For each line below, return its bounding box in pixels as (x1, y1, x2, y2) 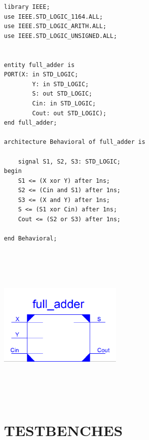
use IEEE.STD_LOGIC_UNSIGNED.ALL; (4, 32, 117, 39)
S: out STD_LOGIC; (32, 90, 92, 98)
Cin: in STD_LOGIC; (32, 100, 96, 107)
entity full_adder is (4, 61, 75, 68)
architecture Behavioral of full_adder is (4, 138, 146, 146)
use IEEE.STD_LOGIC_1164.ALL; (4, 13, 103, 20)
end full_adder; (4, 119, 57, 127)
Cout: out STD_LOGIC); (32, 109, 107, 117)
